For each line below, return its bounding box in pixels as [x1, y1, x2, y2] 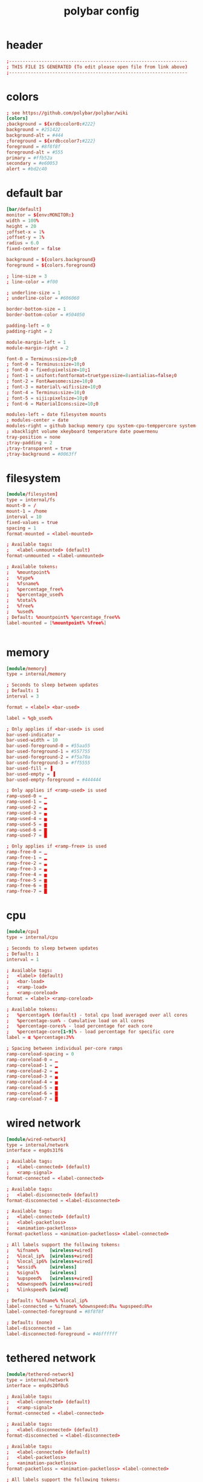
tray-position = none [6, 434, 61, 440]
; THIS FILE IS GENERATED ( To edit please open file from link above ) [6, 63, 188, 70]
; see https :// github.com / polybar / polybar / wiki [6, 110, 129, 116]
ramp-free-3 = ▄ [6, 866, 47, 872]
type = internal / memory [6, 671, 66, 678]
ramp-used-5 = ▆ [6, 821, 47, 827]
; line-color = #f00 [6, 279, 59, 285]
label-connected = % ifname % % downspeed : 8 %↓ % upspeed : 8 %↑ [6, 1303, 153, 1309]
